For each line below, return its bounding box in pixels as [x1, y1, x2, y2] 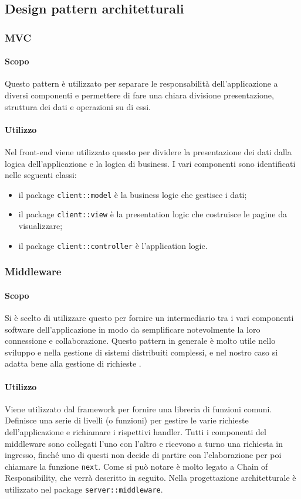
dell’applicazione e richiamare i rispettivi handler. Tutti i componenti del [5, 425, 266, 438]
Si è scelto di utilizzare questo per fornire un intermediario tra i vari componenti [5, 311, 294, 323]
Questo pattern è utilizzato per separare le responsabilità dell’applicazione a [5, 77, 278, 90]
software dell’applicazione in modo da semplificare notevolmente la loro [5, 323, 261, 335]
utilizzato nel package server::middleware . [5, 483, 163, 495]
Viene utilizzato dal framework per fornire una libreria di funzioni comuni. [5, 402, 272, 415]
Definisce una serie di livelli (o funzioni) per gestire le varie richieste [5, 414, 249, 426]
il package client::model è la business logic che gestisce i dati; [18, 188, 247, 200]
